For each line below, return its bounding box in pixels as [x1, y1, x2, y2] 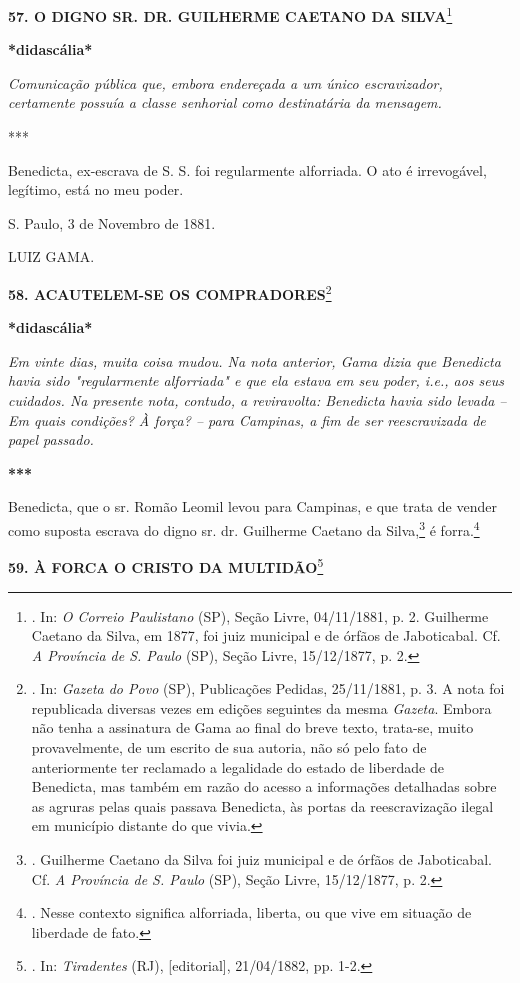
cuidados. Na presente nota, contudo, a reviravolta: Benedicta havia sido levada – [8, 390, 507, 411]
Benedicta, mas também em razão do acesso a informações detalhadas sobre [31, 776, 497, 797]
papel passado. [8, 429, 94, 450]
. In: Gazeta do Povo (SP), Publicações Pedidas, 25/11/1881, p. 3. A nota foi [31, 678, 505, 699]
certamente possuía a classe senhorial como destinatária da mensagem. [8, 92, 442, 113]
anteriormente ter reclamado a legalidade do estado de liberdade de [31, 756, 444, 777]
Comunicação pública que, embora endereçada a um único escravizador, [8, 72, 443, 93]
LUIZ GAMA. [8, 246, 95, 267]
